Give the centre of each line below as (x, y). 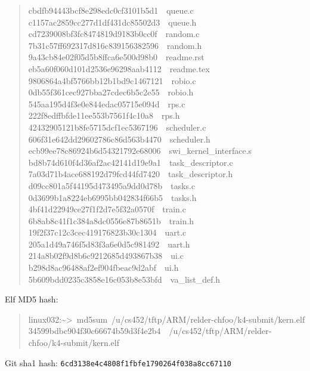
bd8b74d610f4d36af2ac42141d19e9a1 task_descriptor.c (131, 162)
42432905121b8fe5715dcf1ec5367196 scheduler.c (117, 127)
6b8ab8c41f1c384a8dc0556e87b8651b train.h (111, 220)
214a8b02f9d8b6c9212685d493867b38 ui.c (106, 256)
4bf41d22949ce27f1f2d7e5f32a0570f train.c (107, 209)
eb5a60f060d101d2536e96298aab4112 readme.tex (119, 68)
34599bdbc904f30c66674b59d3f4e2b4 (94, 331)
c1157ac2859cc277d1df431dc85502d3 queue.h (112, 22)
